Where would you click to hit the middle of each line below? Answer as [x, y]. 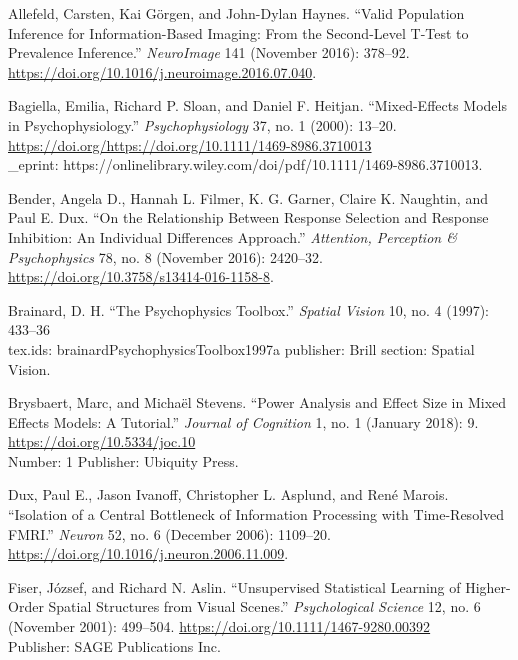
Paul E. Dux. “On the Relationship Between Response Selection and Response [248, 217]
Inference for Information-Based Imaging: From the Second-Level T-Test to [238, 32]
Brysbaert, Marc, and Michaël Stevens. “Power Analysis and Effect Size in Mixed [257, 402]
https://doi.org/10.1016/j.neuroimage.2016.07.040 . [162, 71]
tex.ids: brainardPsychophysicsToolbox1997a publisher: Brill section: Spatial [241, 348]
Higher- [488, 586]
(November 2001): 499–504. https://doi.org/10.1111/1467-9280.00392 [219, 626]
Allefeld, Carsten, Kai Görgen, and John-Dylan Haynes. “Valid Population [236, 13]
